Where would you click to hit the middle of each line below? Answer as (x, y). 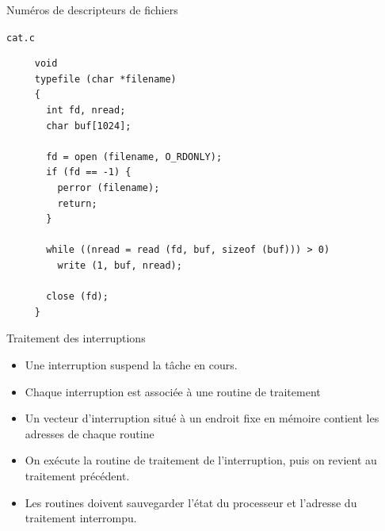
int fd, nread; (86, 111)
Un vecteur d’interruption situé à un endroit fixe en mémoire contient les (202, 418)
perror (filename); (109, 188)
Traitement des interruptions (76, 338)
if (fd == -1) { (89, 172)
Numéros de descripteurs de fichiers (92, 10)
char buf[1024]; (89, 126)
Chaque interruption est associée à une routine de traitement (173, 391)
